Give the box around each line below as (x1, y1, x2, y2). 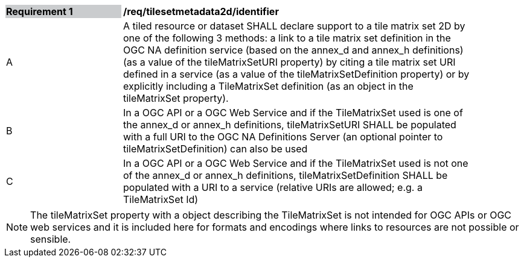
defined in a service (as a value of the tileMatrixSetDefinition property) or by (123, 68, 470, 80)
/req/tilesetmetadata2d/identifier (123, 5, 279, 17)
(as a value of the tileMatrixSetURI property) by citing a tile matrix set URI (123, 56, 456, 68)
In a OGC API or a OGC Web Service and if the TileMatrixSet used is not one (123, 157, 468, 169)
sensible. (30, 233, 71, 245)
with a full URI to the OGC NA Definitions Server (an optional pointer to (123, 131, 443, 143)
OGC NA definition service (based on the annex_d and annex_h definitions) (123, 44, 464, 56)
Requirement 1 (6, 5, 73, 17)
